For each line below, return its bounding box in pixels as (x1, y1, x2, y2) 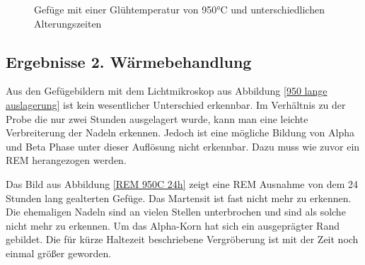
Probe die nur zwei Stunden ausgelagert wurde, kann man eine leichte (6, 111, 308, 126)
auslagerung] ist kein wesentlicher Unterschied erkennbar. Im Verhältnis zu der (6, 97, 346, 112)
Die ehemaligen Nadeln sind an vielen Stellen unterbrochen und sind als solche (6, 204, 346, 219)
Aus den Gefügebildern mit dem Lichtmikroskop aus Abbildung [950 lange (6, 83, 328, 98)
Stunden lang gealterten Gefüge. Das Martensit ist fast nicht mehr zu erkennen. (6, 190, 352, 205)
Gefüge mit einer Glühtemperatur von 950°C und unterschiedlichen (34, 2, 325, 16)
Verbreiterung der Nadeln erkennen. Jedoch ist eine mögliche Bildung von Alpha (6, 125, 355, 140)
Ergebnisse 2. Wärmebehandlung (6, 50, 252, 72)
